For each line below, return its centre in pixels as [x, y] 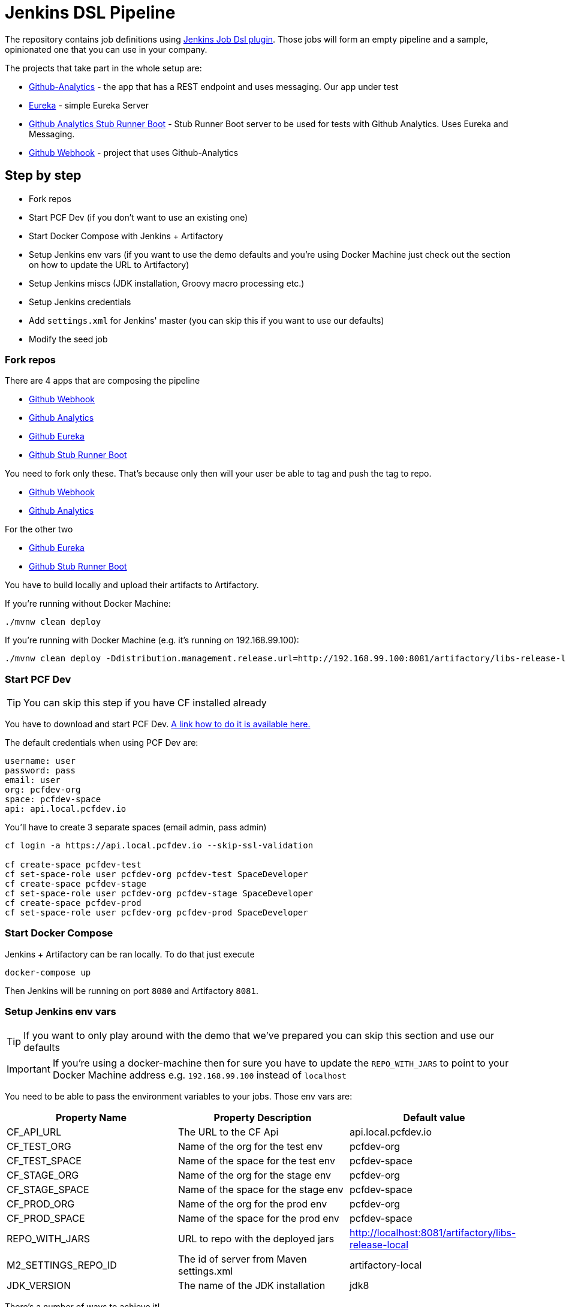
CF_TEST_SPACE [44, 1160]
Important [28, 1069]
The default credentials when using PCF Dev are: [102, 743]
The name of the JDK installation [252, 1285]
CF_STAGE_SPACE [48, 1189]
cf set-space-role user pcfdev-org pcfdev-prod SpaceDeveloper [156, 913]
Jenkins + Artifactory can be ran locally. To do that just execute [130, 954]
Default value [434, 1117]
